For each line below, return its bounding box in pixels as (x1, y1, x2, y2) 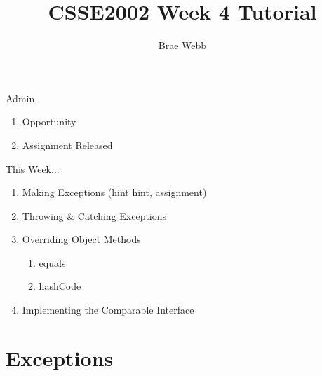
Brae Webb (158, 38, 207, 53)
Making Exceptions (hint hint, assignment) (22, 185, 207, 200)
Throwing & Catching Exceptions (22, 208, 167, 223)
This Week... (6, 161, 60, 176)
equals (39, 255, 66, 270)
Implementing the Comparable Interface (22, 302, 194, 317)
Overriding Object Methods (22, 232, 141, 246)
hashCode (39, 279, 81, 293)
